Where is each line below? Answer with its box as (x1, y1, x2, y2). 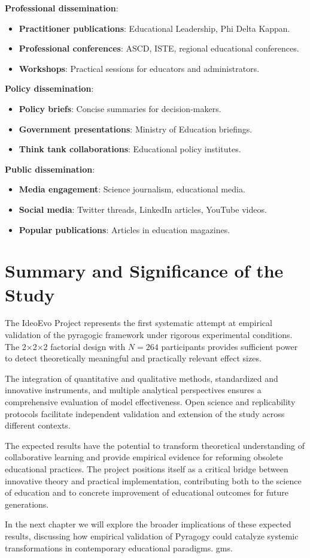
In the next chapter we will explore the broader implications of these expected (5, 518, 291, 530)
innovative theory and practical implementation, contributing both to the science (5, 474, 302, 487)
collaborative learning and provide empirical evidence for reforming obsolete (5, 451, 283, 463)
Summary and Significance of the (5, 258, 284, 283)
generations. (5, 497, 49, 510)
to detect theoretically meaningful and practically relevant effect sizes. (5, 352, 262, 364)
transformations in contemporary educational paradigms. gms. (5, 541, 233, 554)
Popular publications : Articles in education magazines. (19, 223, 230, 236)
